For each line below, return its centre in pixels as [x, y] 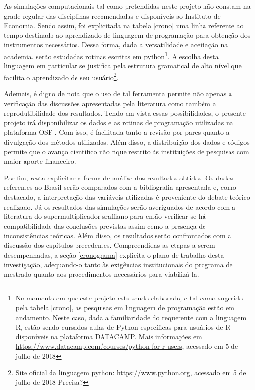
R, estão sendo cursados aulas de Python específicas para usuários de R [123, 327]
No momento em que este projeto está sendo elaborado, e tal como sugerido [129, 298]
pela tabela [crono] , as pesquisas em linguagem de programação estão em [125, 307]
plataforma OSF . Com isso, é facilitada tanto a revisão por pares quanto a [117, 132]
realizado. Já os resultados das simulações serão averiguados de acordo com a [120, 206]
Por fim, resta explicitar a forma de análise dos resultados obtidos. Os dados [119, 177]
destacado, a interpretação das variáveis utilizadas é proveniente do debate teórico [127, 197]
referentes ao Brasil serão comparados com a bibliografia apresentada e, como [120, 187]
